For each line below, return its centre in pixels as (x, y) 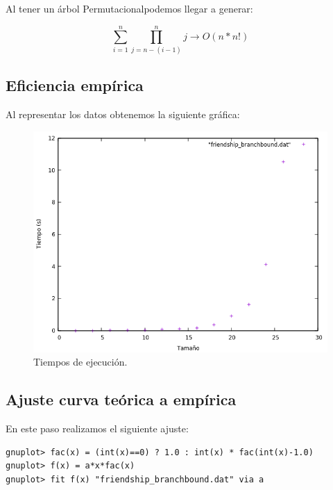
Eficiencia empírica (75, 85)
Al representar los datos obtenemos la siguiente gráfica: (123, 114)
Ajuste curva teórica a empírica (121, 399)
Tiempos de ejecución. (80, 362)
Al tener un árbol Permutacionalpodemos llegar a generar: (129, 8)
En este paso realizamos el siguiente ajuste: (97, 428)
